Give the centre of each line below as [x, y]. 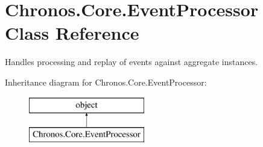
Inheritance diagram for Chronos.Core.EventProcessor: [106, 82]
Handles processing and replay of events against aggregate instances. [131, 62]
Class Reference [72, 33]
